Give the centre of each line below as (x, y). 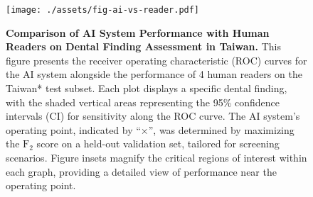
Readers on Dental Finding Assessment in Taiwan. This (143, 46)
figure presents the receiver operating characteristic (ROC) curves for (156, 60)
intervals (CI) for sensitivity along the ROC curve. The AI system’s (153, 116)
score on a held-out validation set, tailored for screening (158, 143)
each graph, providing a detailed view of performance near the (141, 171)
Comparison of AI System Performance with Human (138, 32)
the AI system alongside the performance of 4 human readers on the (154, 74)
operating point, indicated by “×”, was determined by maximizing (150, 129)
